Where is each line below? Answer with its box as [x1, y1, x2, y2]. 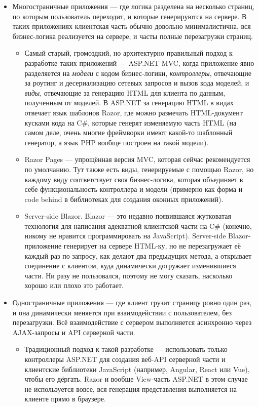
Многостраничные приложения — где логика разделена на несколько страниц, [12, 1, 254, 11]
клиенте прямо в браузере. [24, 393, 106, 404]
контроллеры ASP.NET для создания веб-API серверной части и [24, 354, 226, 364]
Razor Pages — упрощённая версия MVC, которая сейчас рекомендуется [24, 154, 250, 165]
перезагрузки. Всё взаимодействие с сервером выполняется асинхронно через [12, 317, 252, 328]
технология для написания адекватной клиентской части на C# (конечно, [24, 220, 252, 231]
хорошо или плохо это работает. [24, 280, 124, 291]
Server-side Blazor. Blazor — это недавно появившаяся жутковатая [24, 211, 231, 221]
